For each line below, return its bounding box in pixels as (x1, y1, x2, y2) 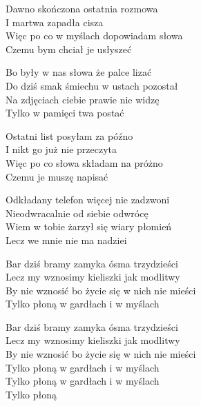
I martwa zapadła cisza (6, 14, 104, 29)
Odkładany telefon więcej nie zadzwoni (6, 192, 170, 207)
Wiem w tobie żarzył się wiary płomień (6, 219, 172, 234)
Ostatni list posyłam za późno (6, 128, 133, 143)
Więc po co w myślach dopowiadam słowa (6, 28, 183, 43)
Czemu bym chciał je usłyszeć (6, 41, 132, 56)
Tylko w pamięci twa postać (6, 105, 124, 120)
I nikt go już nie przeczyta (6, 142, 117, 156)
